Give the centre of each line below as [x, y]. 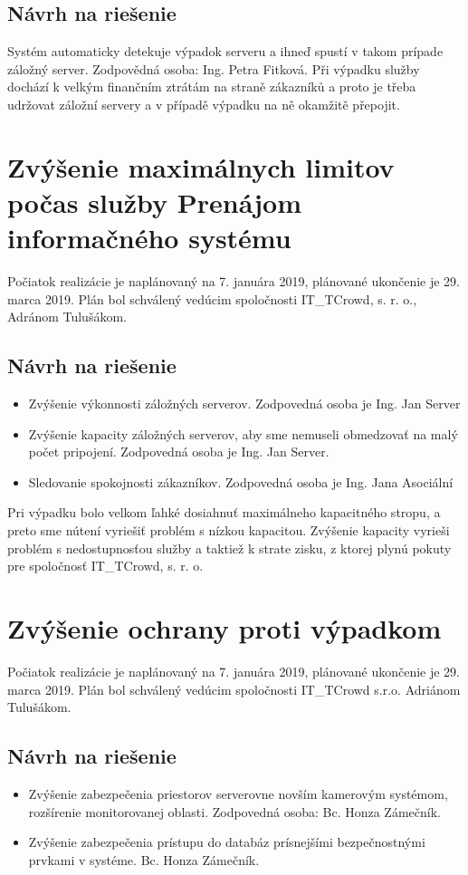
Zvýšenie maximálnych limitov [201, 166]
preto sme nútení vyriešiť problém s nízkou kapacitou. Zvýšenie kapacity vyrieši [229, 530]
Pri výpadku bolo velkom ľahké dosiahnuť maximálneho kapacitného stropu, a [224, 512]
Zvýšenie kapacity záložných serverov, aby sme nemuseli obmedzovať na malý [243, 433]
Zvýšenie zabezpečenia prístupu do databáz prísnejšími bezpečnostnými [227, 842]
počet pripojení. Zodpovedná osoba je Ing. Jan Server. [179, 452]
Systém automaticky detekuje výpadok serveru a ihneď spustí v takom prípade [225, 51]
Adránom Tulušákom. [67, 317]
